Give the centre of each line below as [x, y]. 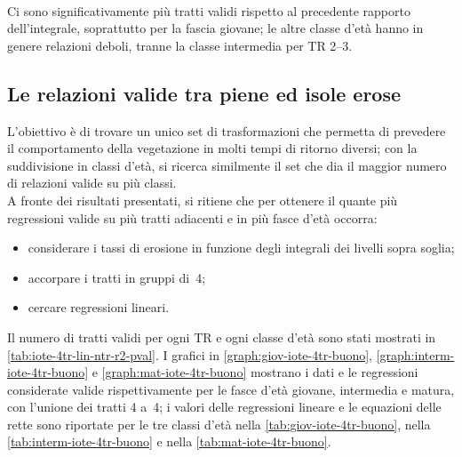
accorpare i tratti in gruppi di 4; [117, 277]
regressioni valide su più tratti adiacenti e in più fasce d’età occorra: [192, 217]
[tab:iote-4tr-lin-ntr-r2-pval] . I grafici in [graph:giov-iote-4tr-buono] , [190, 354]
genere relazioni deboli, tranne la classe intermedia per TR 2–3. [180, 45]
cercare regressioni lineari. [99, 307]
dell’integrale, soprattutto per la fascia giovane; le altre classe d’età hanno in [215, 28]
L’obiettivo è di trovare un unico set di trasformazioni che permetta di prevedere [227, 130]
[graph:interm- [415, 354]
